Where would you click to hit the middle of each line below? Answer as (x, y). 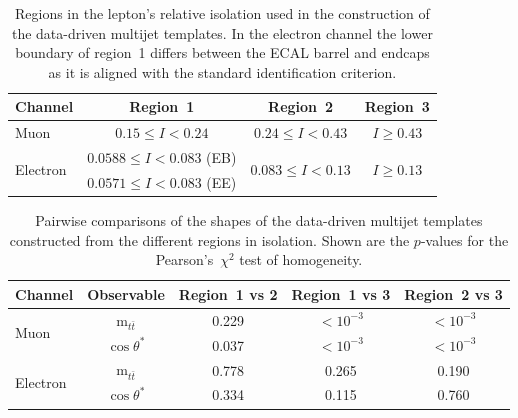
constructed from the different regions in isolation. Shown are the (209, 239)
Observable (126, 293)
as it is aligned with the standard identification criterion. (222, 71)
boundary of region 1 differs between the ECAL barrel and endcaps (222, 52)
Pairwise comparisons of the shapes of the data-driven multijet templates (259, 220)
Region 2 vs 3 (453, 293)
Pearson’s (184, 259)
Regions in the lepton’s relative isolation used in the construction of (222, 13)
